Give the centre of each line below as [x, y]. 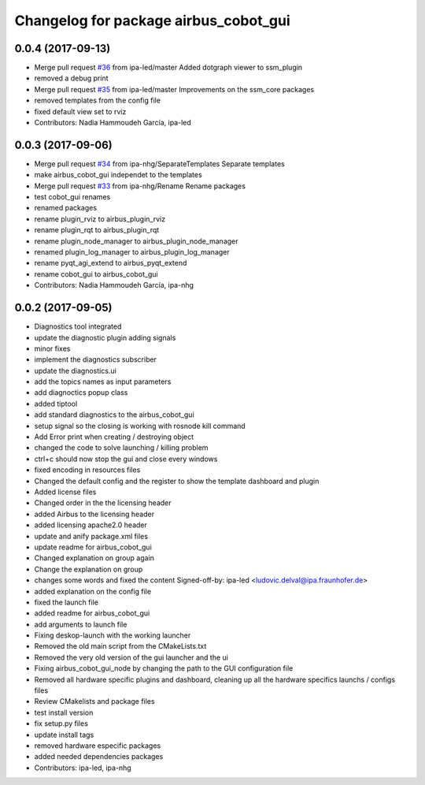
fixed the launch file [66, 602]
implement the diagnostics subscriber [96, 359]
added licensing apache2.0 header [91, 525]
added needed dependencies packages [99, 757]
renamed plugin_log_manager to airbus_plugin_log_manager [132, 252]
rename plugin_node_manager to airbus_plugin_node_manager [137, 241]
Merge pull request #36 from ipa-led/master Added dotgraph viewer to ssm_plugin [168, 68]
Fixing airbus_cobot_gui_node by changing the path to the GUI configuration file [164, 668]
